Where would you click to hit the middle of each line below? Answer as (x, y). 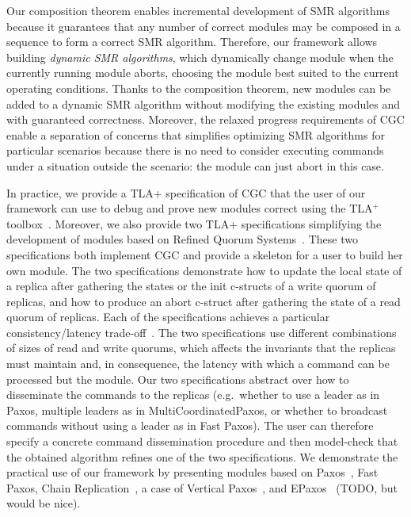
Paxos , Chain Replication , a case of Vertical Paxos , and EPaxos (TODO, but (202, 487)
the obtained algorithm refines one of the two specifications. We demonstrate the (202, 456)
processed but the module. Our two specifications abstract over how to (178, 379)
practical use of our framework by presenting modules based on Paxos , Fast (192, 472)
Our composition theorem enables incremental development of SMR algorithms (198, 10)
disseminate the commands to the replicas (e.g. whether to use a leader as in (193, 394)
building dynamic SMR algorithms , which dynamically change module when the (200, 57)
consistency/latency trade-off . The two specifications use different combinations (202, 332)
